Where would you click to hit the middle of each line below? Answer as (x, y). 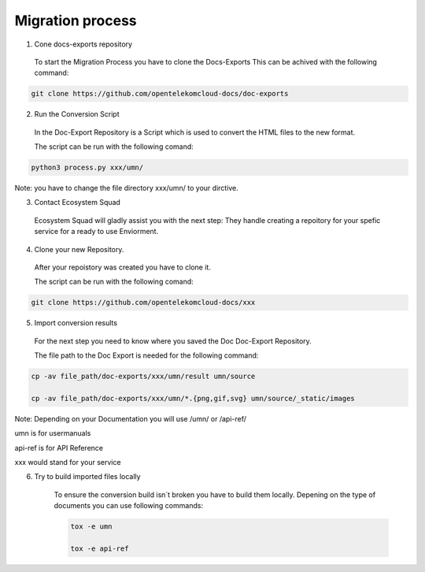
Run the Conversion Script (77, 114)
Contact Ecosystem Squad (78, 202)
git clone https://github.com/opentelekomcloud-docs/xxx (143, 303)
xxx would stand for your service (68, 462)
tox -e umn (91, 527)
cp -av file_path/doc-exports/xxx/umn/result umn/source (143, 377)
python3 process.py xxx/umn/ (87, 168)
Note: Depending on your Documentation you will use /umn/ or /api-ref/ (131, 418)
